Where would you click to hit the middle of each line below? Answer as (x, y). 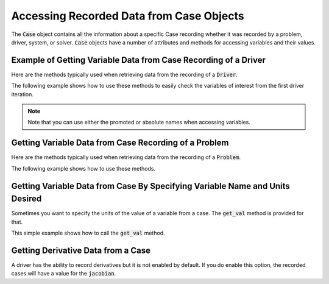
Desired (27, 199)
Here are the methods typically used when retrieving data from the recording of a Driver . (124, 74)
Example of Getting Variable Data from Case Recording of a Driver (139, 60)
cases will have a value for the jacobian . (64, 274)
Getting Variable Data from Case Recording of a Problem (120, 143)
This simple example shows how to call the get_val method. (88, 233)
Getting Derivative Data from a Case (81, 250)
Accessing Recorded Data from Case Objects (128, 16)
